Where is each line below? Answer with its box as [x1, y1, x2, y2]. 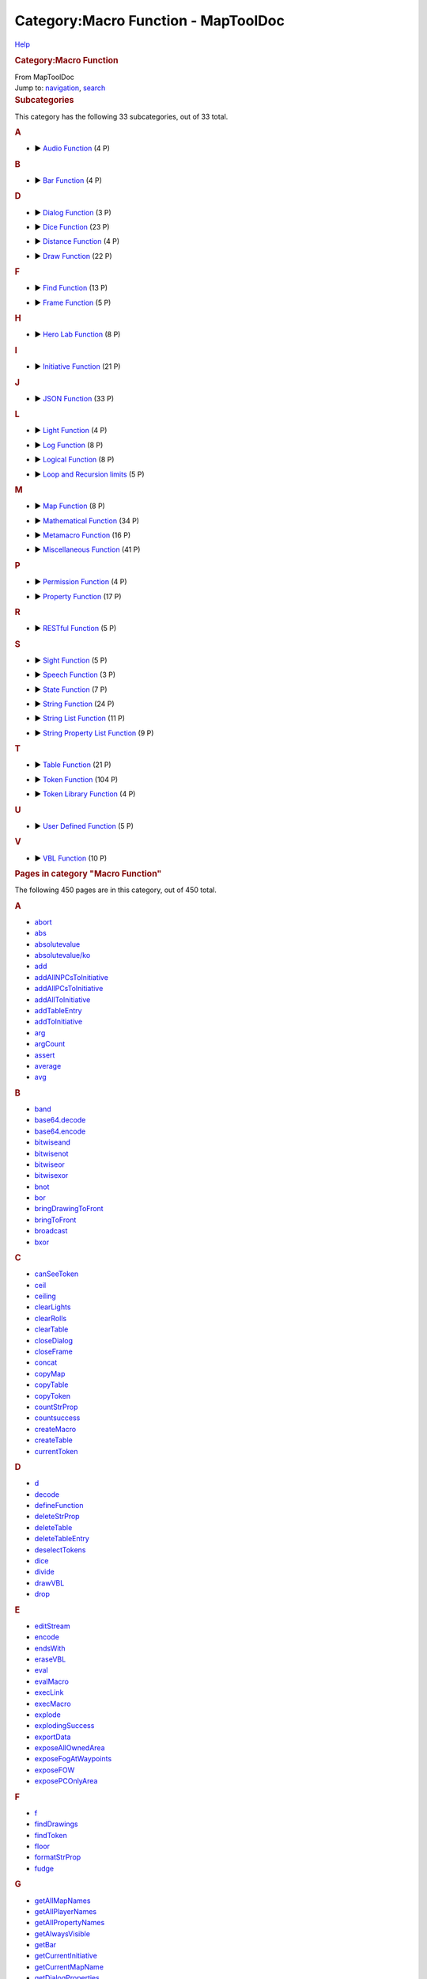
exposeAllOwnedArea [34, 1743, 106, 1753]
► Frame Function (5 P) [34, 298, 111, 307]
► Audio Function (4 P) [34, 143, 111, 154]
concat [34, 1358, 58, 1367]
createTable [34, 1435, 73, 1445]
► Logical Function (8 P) [34, 455, 115, 465]
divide [34, 1567, 55, 1577]
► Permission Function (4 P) [34, 577, 127, 587]
